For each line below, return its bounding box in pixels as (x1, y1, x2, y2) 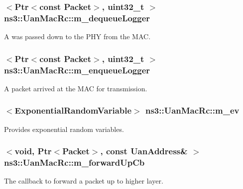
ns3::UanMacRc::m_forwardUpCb (4, 156, 145, 169)
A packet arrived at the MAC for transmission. (4, 83, 147, 93)
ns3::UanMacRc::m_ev (145, 104, 240, 117)
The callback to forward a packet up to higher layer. (4, 176, 163, 186)
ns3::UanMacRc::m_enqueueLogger (4, 63, 150, 76)
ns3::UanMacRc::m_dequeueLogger (4, 11, 150, 24)
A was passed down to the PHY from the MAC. (4, 31, 151, 42)
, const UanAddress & (100, 145, 188, 157)
